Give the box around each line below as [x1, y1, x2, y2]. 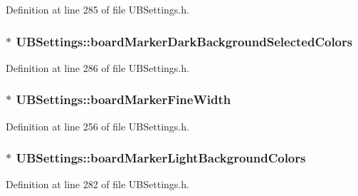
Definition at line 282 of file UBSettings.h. [6, 177, 189, 192]
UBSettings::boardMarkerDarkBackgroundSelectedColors [16, 32, 353, 50]
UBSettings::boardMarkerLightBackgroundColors [16, 149, 306, 167]
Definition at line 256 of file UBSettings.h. [6, 118, 189, 133]
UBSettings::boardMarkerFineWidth [16, 91, 231, 108]
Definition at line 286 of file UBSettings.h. [6, 60, 189, 75]
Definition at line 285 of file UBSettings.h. [6, 2, 189, 16]
